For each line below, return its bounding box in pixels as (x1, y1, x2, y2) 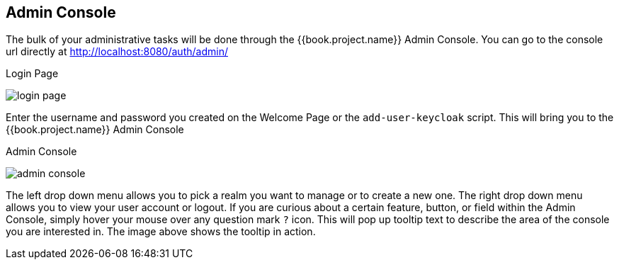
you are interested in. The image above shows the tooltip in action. (6, 225, 316, 238)
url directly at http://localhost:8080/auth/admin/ (6, 45, 228, 58)
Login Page (6, 67, 59, 80)
